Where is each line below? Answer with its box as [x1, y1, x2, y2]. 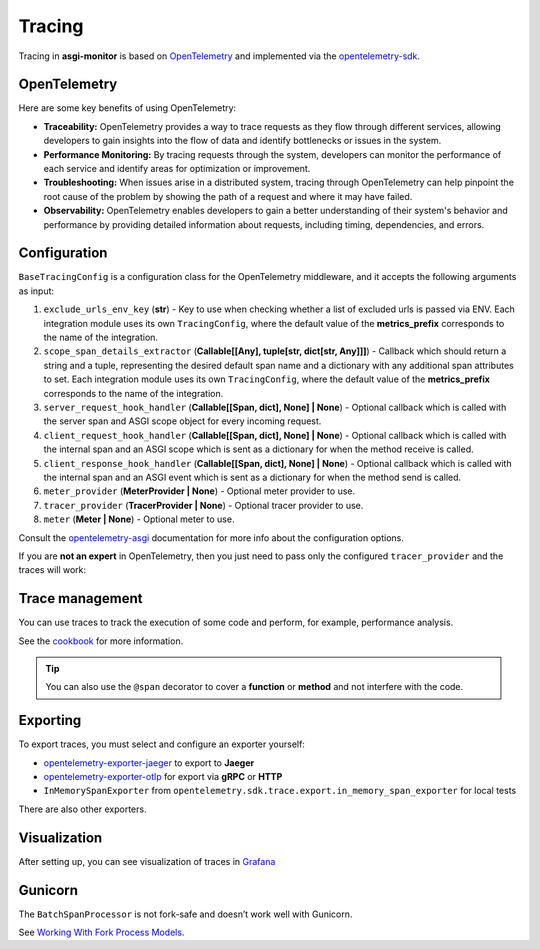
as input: [18, 285, 55, 297]
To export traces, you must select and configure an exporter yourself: [18, 738, 305, 750]
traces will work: [18, 564, 87, 576]
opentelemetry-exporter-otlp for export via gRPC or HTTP [43, 771, 283, 783]
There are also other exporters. [18, 803, 147, 815]
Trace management [18, 590, 143, 607]
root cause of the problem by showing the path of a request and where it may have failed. [43, 190, 413, 202]
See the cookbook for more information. [18, 635, 184, 647]
